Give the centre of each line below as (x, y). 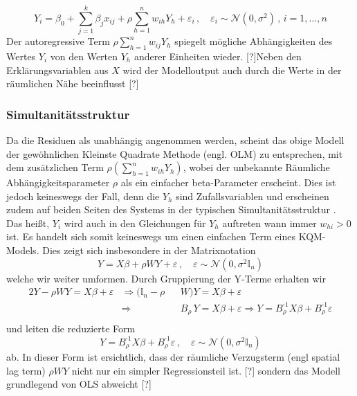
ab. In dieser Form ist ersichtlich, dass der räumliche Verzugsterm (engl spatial (173, 356)
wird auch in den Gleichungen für (135, 223)
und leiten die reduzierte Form (71, 328)
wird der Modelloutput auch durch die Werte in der (232, 70)
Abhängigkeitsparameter (58, 182)
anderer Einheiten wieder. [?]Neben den (218, 56)
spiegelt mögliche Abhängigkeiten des (254, 41)
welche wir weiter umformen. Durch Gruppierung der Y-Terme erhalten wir (166, 278)
